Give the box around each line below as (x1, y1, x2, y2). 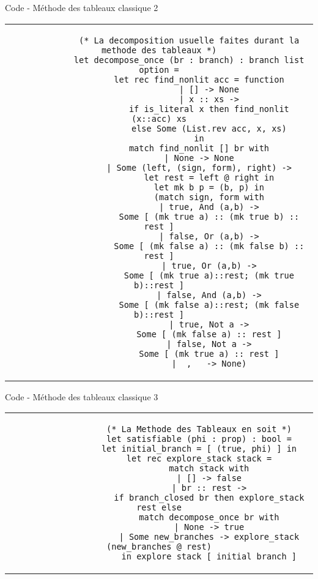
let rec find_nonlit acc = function (114, 74, 284, 84)
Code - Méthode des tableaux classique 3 (5, 390, 158, 403)
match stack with (169, 463, 250, 474)
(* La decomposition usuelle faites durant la (79, 35, 300, 45)
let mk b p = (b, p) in (153, 182, 264, 192)
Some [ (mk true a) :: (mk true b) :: (119, 211, 300, 222)
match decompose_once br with (139, 512, 279, 523)
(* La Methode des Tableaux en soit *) (106, 424, 292, 435)
